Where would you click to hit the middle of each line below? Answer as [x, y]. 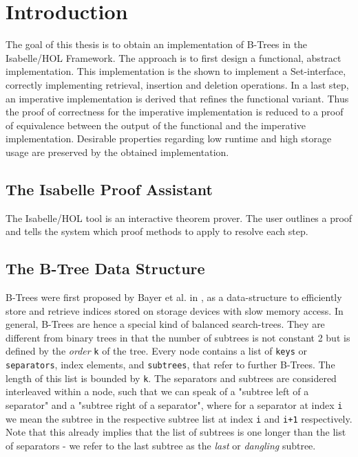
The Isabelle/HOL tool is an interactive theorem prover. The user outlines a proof [179, 218]
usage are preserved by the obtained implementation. [117, 152]
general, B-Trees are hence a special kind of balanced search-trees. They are [165, 324]
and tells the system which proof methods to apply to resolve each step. [157, 231]
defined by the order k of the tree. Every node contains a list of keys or [156, 351]
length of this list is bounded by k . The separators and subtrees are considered [171, 378]
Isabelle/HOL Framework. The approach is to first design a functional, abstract [173, 57]
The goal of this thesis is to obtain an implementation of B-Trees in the [157, 44]
